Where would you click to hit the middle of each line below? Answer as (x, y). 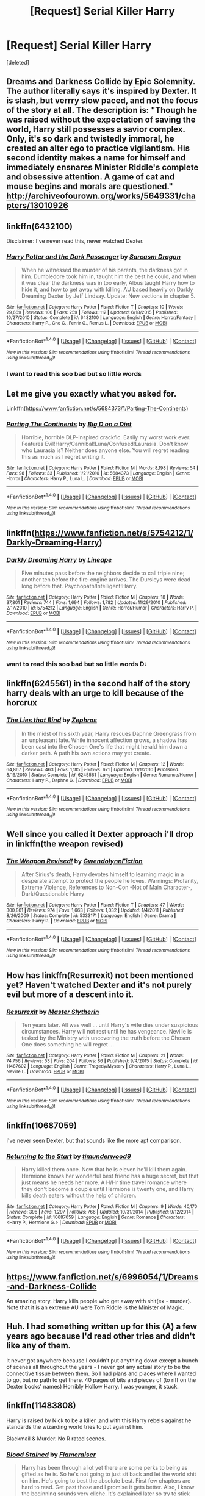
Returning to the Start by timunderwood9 (69, 1156)
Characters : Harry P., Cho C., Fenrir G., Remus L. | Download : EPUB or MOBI (87, 323)
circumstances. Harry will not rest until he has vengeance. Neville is (106, 1032)
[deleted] (18, 62)
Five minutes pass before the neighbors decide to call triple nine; (103, 573)
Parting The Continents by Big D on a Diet (69, 424)
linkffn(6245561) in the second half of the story (98, 684)
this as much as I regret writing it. (63, 457)
